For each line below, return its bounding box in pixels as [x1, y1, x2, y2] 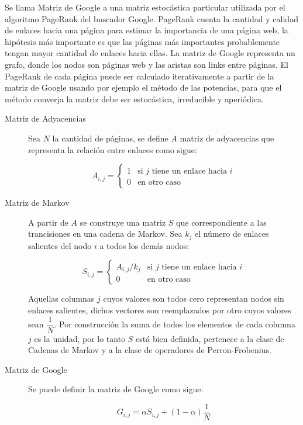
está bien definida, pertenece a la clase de [136, 332, 284, 344]
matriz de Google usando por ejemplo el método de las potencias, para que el [5, 81, 282, 94]
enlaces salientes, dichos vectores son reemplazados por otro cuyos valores [28, 303, 291, 316]
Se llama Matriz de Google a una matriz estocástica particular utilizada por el [5, 1, 285, 13]
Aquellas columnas [28, 292, 95, 305]
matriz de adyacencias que [180, 132, 274, 144]
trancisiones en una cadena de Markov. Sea [28, 227, 183, 240]
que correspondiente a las [176, 216, 267, 228]
